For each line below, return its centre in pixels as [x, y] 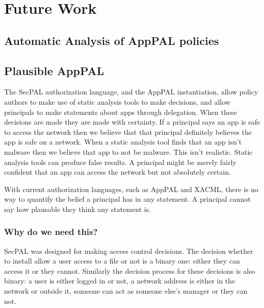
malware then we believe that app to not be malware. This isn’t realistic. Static [128, 151]
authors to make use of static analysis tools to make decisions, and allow [117, 101]
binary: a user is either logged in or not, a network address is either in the [120, 281]
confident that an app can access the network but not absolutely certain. [117, 172]
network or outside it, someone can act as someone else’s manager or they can [126, 291]
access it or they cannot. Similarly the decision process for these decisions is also [130, 270]
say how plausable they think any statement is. [78, 209]
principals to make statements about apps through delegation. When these [121, 112]
